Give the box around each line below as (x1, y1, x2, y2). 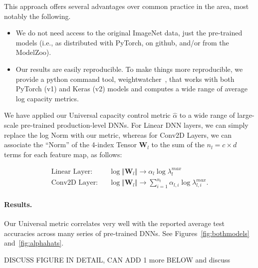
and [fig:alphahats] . (4, 238, 64, 248)
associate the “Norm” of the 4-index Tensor (4, 139, 137, 150)
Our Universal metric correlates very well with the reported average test (4, 218, 225, 228)
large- (237, 110, 255, 120)
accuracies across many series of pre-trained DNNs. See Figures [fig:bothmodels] (4, 228, 250, 238)
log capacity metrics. (15, 93, 79, 103)
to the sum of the (151, 139, 205, 150)
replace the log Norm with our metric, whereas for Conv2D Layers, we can (4, 129, 232, 140)
